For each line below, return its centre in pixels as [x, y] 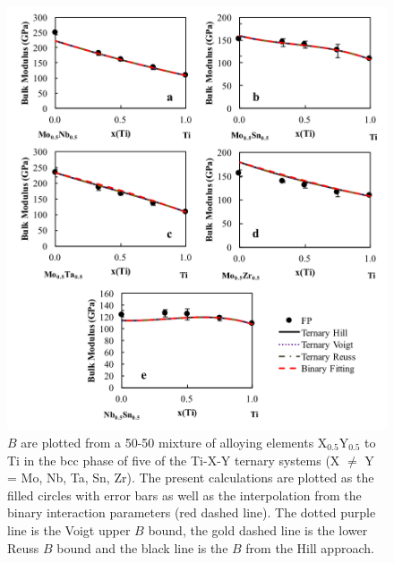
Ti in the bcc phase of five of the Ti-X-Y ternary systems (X [174, 460]
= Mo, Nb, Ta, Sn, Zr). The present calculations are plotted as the [191, 478]
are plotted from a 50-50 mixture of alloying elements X [174, 443]
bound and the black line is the [142, 547]
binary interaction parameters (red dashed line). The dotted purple [192, 512]
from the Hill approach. [310, 547]
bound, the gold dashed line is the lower [258, 530]
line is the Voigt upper [69, 530]
